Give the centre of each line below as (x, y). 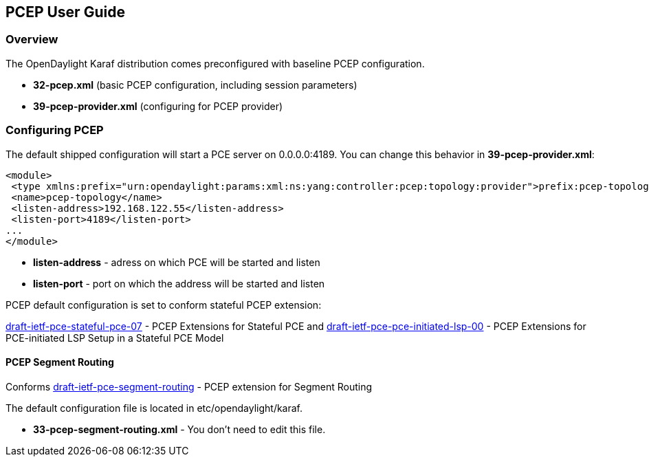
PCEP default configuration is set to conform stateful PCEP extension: (164, 305)
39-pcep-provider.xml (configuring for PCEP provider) (158, 106)
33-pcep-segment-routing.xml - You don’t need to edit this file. (179, 429)
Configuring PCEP (55, 130)
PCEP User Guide (65, 12)
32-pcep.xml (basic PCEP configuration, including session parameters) (195, 85)
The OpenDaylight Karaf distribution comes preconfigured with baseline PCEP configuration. (215, 63)
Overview (32, 40)
